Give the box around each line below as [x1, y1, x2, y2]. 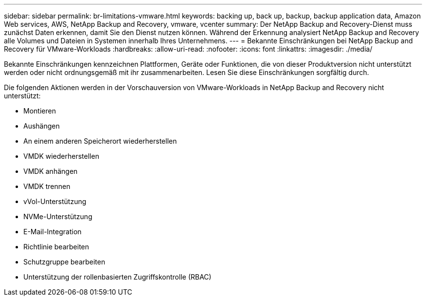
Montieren [23, 107, 56, 115]
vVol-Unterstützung [23, 197, 87, 206]
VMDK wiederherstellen [23, 152, 99, 160]
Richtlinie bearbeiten [23, 243, 89, 251]
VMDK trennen [23, 182, 71, 190]
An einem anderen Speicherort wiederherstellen [23, 137, 177, 145]
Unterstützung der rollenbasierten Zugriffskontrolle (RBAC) [23, 273, 212, 281]
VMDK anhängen [23, 167, 78, 175]
